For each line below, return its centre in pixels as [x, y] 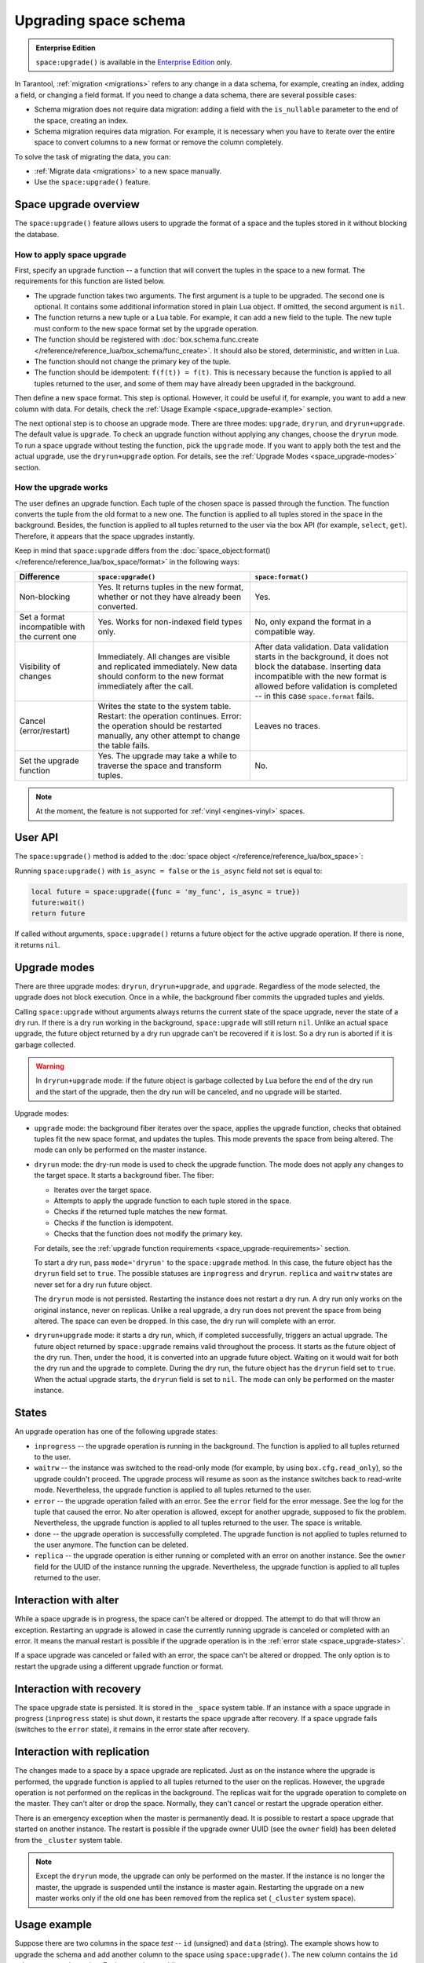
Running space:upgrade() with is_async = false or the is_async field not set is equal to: [168, 871]
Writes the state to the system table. [164, 707]
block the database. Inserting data [318, 667]
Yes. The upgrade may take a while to [167, 756]
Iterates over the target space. [103, 1190]
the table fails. [124, 746]
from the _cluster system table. [69, 1840]
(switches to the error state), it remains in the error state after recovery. [132, 1729]
